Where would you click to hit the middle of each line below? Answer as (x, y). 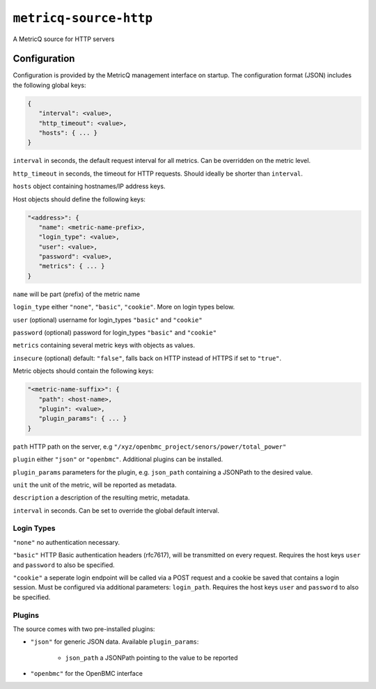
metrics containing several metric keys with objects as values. (104, 346)
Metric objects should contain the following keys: (83, 371)
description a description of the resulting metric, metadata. (101, 497)
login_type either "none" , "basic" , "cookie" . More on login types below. (124, 307)
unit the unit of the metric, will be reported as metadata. (95, 485)
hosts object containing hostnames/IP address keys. (89, 186)
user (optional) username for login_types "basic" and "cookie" (108, 320)
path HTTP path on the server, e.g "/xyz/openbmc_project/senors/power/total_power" (150, 447)
